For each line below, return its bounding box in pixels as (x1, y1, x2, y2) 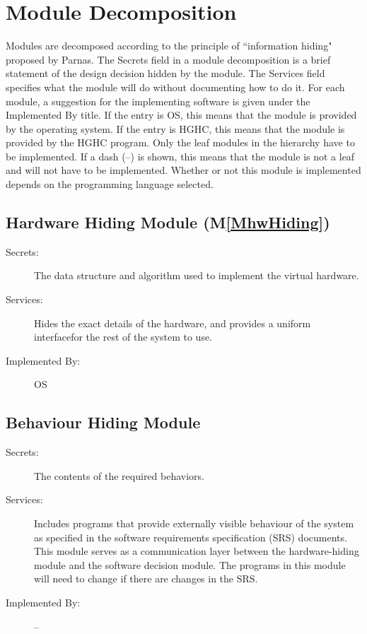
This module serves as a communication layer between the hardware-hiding (34, 544, 359, 558)
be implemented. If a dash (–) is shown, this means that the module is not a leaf (6, 148, 355, 163)
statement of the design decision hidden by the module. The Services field (6, 66, 325, 81)
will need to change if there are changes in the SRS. (34, 571, 258, 586)
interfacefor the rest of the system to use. (34, 329, 212, 344)
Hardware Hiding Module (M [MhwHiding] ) (6, 211, 330, 233)
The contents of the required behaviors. (34, 468, 204, 483)
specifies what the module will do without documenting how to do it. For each (6, 79, 345, 94)
